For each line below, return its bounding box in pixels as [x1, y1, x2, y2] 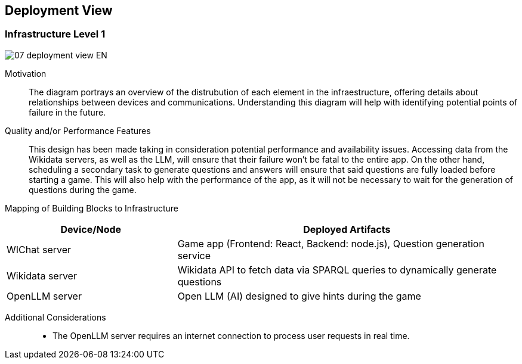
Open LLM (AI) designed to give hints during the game [177, 290, 421, 302]
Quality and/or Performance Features [5, 125, 151, 136]
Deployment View [5, 3, 113, 18]
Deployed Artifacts [303, 223, 391, 235]
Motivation [5, 68, 47, 79]
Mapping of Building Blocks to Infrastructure [5, 203, 178, 213]
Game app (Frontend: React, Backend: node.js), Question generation [177, 237, 484, 250]
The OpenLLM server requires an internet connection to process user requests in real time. [52, 330, 410, 341]
